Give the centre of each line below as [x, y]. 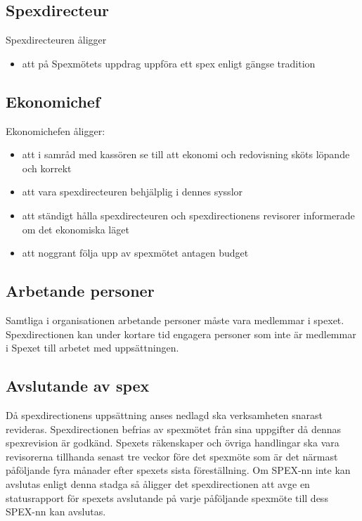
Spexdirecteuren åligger [56, 40]
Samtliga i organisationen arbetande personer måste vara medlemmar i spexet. [175, 320]
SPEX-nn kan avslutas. [56, 512]
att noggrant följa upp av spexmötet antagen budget [135, 253]
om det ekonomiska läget [76, 229]
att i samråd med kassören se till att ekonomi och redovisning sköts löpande [186, 154]
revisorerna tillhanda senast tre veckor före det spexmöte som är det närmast [172, 456]
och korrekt [47, 168]
